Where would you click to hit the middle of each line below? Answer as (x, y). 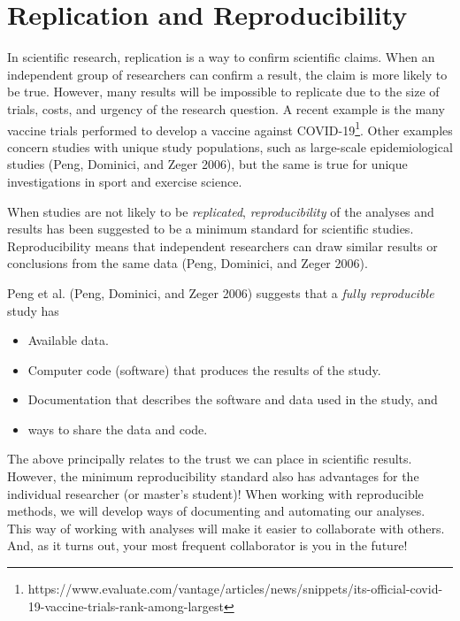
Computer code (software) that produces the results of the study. (204, 369)
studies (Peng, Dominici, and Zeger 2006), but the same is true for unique (207, 164)
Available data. (68, 340)
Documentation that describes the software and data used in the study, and (233, 399)
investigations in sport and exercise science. (125, 181)
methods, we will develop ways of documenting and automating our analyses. (216, 511)
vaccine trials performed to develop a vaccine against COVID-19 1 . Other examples (230, 128)
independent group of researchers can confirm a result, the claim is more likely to (227, 74)
